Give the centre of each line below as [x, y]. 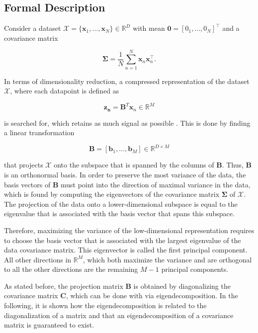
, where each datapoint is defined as [65, 91]
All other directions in [38, 259]
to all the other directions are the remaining [71, 269]
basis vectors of [27, 184]
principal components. [195, 269]
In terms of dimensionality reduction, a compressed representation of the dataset [127, 81]
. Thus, [233, 165]
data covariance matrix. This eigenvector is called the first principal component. [126, 250]
